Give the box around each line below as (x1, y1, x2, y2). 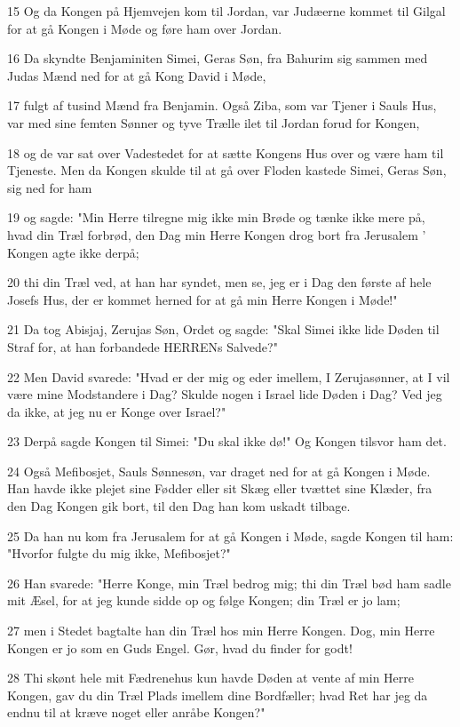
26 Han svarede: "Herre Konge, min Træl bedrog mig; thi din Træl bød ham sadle (7, 573, 451, 592)
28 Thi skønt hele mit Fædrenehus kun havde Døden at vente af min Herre (7, 668, 414, 687)
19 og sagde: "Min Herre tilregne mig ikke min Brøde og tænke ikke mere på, (7, 208, 425, 227)
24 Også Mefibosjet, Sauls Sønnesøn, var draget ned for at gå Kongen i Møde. (7, 461, 431, 480)
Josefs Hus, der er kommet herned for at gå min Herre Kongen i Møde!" (7, 290, 398, 308)
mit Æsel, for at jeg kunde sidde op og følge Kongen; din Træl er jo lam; (7, 591, 401, 610)
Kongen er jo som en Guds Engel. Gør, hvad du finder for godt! (7, 638, 353, 657)
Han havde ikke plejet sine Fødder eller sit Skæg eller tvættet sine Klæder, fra (7, 479, 432, 498)
